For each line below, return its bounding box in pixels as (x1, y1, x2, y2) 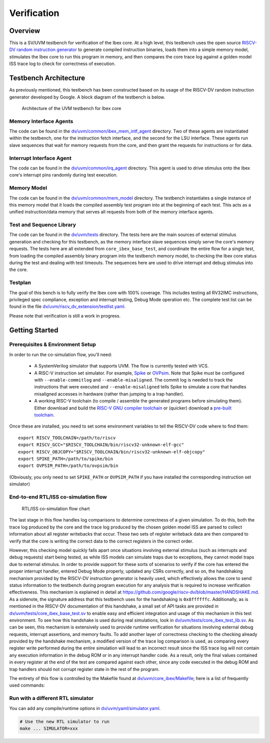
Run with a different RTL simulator (9, 695, 94, 702)
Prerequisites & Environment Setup (9, 341, 96, 348)
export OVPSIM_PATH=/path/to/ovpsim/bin (18, 463, 118, 468)
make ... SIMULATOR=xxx (19, 725, 78, 731)
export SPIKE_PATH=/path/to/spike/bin (18, 455, 113, 461)
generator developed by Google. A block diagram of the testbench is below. (9, 94, 165, 100)
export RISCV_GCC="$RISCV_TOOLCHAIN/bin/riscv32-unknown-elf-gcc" (18, 442, 184, 447)
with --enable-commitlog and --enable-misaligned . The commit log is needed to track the (34, 377, 233, 383)
